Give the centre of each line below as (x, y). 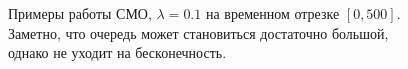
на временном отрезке (272, 13)
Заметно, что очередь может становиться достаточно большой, (198, 32)
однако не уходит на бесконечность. (117, 52)
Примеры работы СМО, (80, 13)
